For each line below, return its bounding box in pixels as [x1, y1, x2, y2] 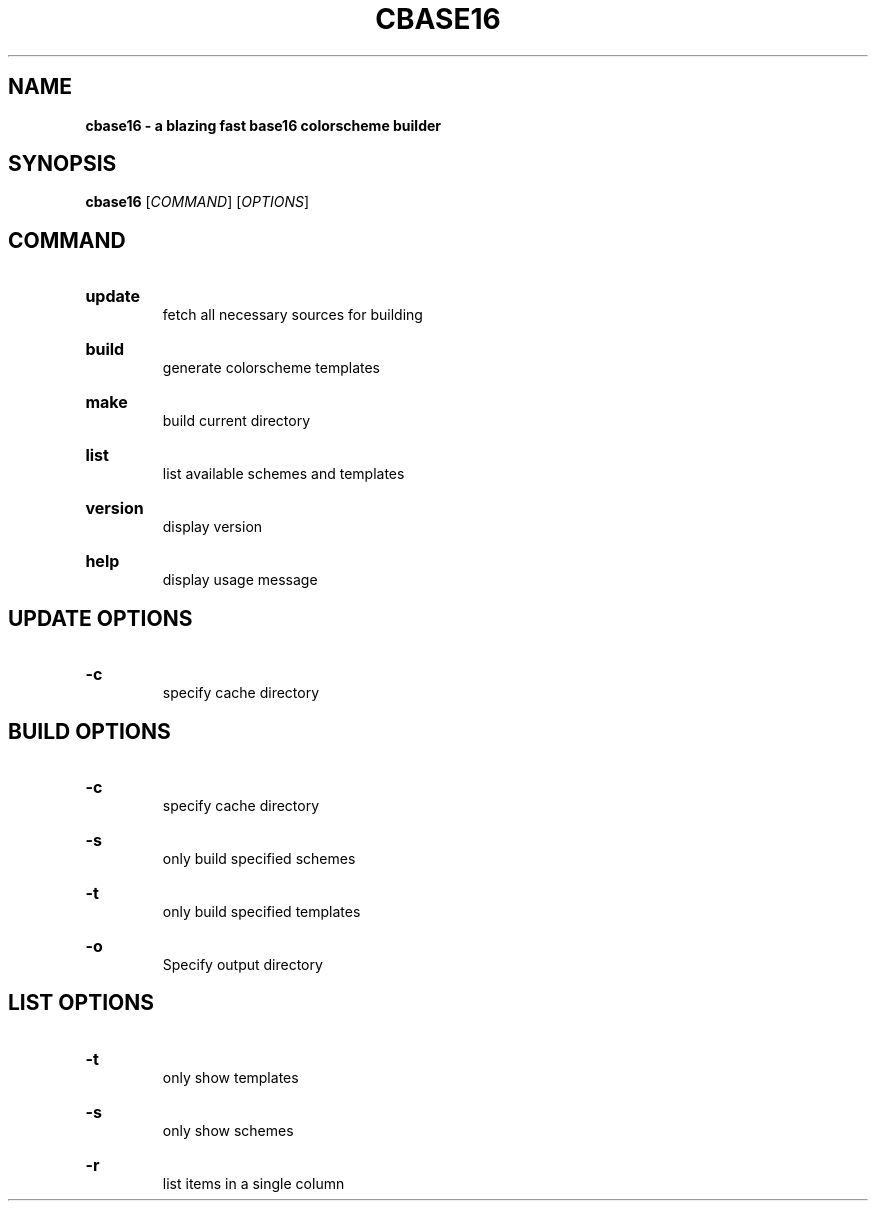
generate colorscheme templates [162, 359, 380, 377]
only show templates [162, 1068, 299, 1086]
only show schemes [162, 1121, 294, 1139]
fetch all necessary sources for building [162, 306, 423, 324]
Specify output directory [162, 955, 323, 973]
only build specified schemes [162, 849, 356, 867]
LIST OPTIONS [8, 990, 154, 1016]
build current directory [162, 412, 311, 430]
